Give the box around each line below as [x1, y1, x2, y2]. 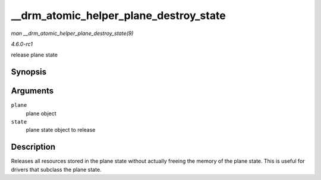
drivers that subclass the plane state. [11, 166, 102, 173]
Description [11, 142, 56, 152]
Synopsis [11, 67, 47, 77]
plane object [26, 110, 56, 117]
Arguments [11, 86, 54, 96]
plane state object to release [26, 127, 96, 134]
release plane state [11, 51, 58, 59]
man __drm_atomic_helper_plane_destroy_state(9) [11, 30, 134, 37]
